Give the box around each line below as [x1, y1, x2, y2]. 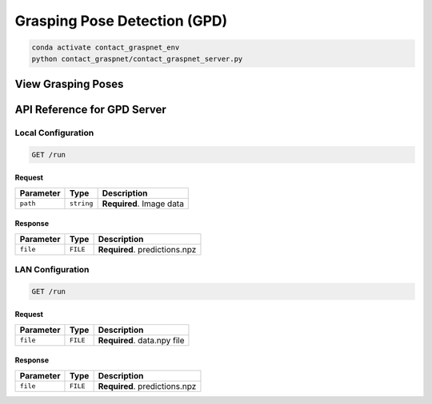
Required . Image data [102, 198, 184, 209]
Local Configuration [14, 127, 94, 138]
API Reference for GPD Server [14, 102, 167, 116]
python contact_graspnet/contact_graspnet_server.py [31, 54, 243, 63]
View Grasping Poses [14, 77, 124, 91]
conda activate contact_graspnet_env [31, 43, 180, 52]
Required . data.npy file [98, 335, 185, 346]
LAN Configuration [14, 264, 90, 275]
